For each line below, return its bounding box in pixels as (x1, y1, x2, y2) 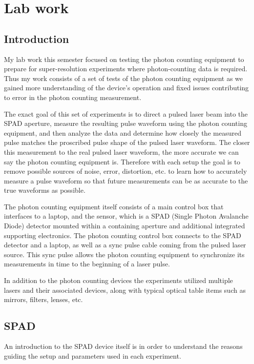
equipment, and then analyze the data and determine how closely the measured (4, 127, 241, 138)
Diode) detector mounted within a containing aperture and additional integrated (4, 221, 245, 231)
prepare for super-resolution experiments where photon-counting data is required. (4, 63, 248, 74)
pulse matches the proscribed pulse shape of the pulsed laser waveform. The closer (4, 137, 250, 147)
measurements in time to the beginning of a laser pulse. (4, 259, 170, 269)
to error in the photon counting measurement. (4, 92, 142, 102)
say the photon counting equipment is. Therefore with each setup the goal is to (4, 156, 240, 166)
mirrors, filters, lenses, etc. (4, 294, 83, 304)
